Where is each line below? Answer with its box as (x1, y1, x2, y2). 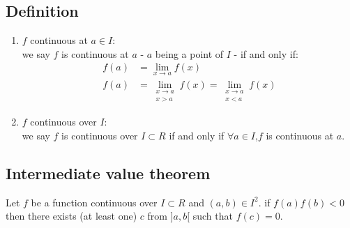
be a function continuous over (31, 195, 158, 209)
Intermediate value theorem (6, 162, 211, 183)
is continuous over (61, 128, 138, 142)
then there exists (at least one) (6, 208, 137, 223)
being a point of (155, 46, 224, 61)
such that (192, 208, 233, 223)
